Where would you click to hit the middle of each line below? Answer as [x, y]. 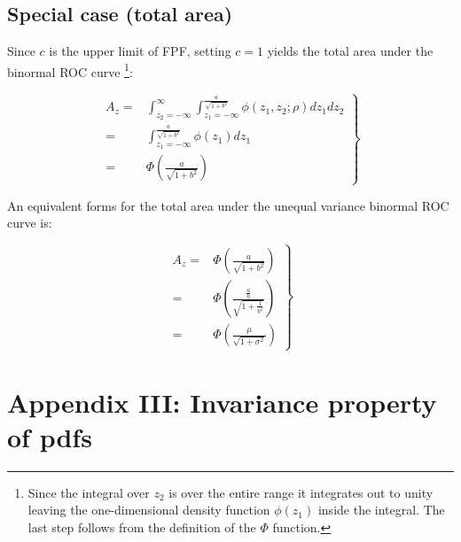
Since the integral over [89, 492]
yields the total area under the [350, 51]
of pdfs [50, 436]
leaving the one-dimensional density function [149, 510]
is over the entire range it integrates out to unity [301, 492]
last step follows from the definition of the [142, 527]
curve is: [30, 223]
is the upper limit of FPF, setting [140, 51]
